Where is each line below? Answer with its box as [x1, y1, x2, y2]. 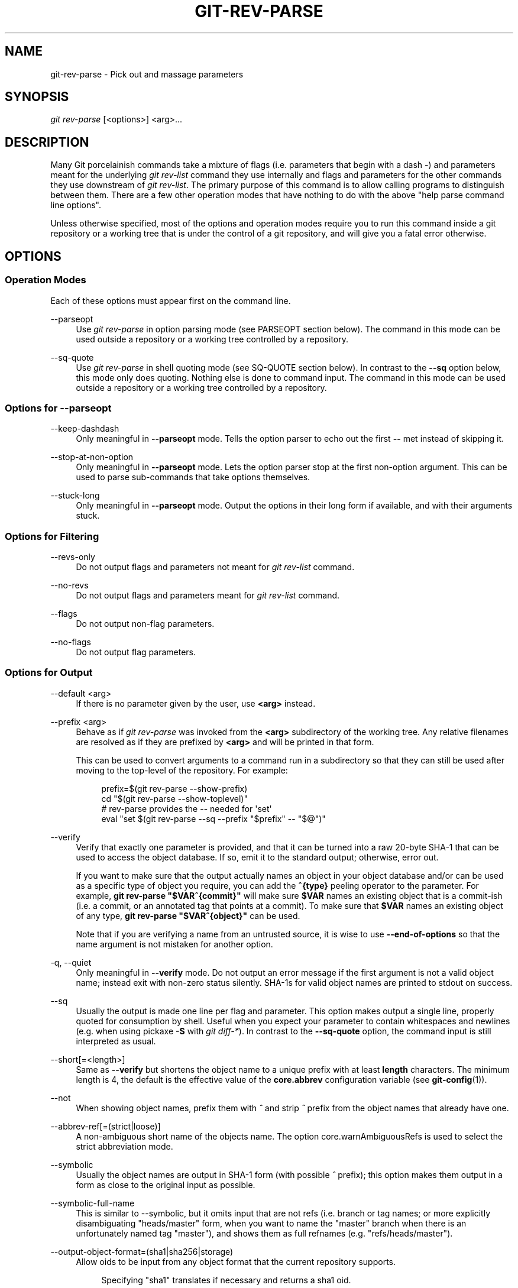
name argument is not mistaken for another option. [76, 939, 273, 949]
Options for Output [5, 666, 93, 679]
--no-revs [50, 580, 89, 590]
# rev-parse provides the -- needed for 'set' [101, 803, 272, 814]
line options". [50, 200, 101, 211]
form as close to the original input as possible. [76, 1179, 255, 1190]
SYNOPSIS [5, 89, 69, 105]
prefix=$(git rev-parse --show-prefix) [101, 783, 248, 794]
